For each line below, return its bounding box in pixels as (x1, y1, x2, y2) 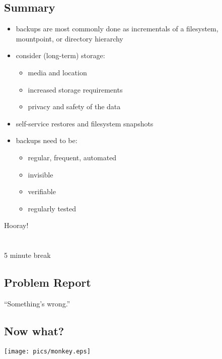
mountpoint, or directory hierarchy (16, 33, 123, 43)
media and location (28, 67, 87, 77)
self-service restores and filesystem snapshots (16, 118, 154, 128)
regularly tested (28, 203, 77, 213)
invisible (28, 169, 53, 179)
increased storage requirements (28, 84, 123, 95)
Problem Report (4, 275, 91, 290)
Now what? (4, 323, 64, 338)
